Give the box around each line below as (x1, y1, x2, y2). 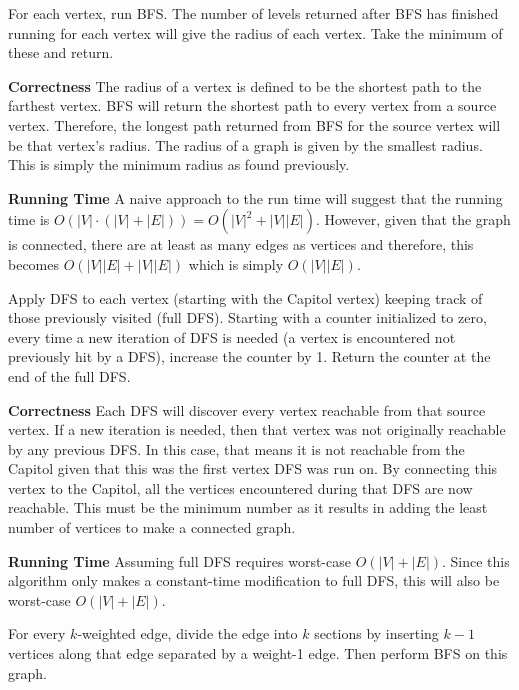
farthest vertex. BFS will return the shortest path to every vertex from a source (8, 95, 497, 116)
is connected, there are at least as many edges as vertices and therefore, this (8, 234, 474, 255)
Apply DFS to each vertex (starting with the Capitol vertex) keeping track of (8, 287, 483, 308)
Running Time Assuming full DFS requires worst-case (8, 550, 351, 571)
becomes (8, 253, 60, 274)
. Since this (442, 550, 510, 571)
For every (8, 623, 66, 644)
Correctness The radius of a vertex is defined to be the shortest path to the (8, 75, 482, 96)
